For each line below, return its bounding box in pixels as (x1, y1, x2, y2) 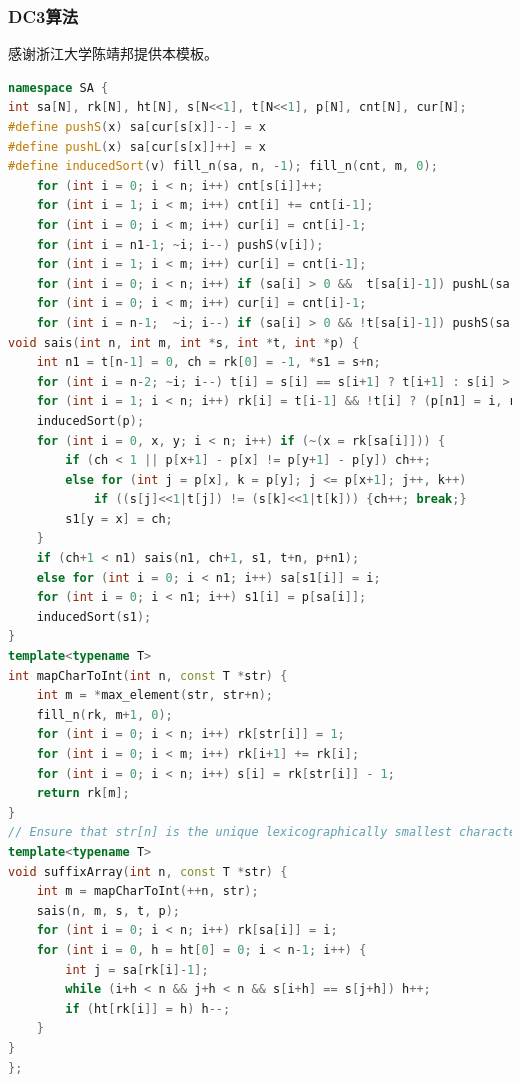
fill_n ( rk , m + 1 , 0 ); (36, 707, 173, 722)
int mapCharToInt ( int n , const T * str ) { (8, 668, 288, 683)
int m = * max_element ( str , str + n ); (36, 688, 274, 703)
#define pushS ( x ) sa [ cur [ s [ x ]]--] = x (8, 120, 266, 134)
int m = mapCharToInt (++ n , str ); (36, 884, 259, 899)
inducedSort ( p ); (36, 413, 145, 428)
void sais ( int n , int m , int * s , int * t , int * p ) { (8, 335, 360, 350)
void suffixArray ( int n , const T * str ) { (8, 864, 288, 879)
